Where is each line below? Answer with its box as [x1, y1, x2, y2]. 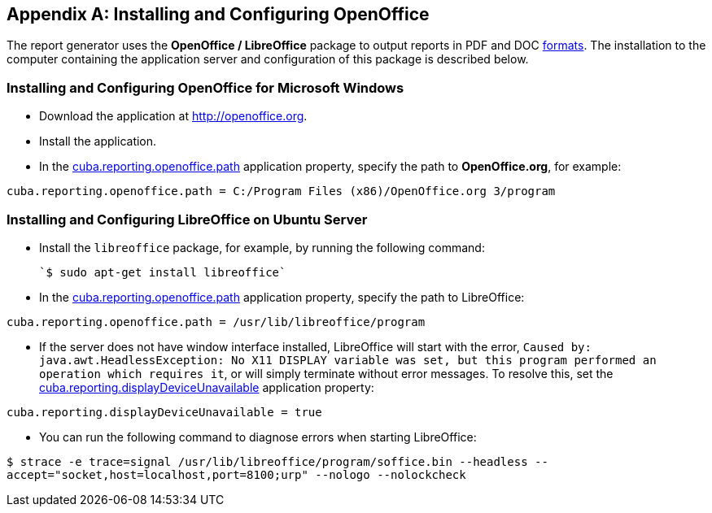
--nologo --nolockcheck [315, 467, 466, 481]
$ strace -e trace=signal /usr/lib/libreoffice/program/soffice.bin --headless [7, 454, 528, 468]
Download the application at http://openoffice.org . [39, 109, 308, 124]
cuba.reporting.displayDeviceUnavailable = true [7, 405, 322, 419]
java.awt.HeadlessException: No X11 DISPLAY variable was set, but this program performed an [39, 353, 657, 367]
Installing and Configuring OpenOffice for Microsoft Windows [7, 79, 404, 96]
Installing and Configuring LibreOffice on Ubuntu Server [7, 211, 368, 228]
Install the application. [39, 134, 157, 149]
